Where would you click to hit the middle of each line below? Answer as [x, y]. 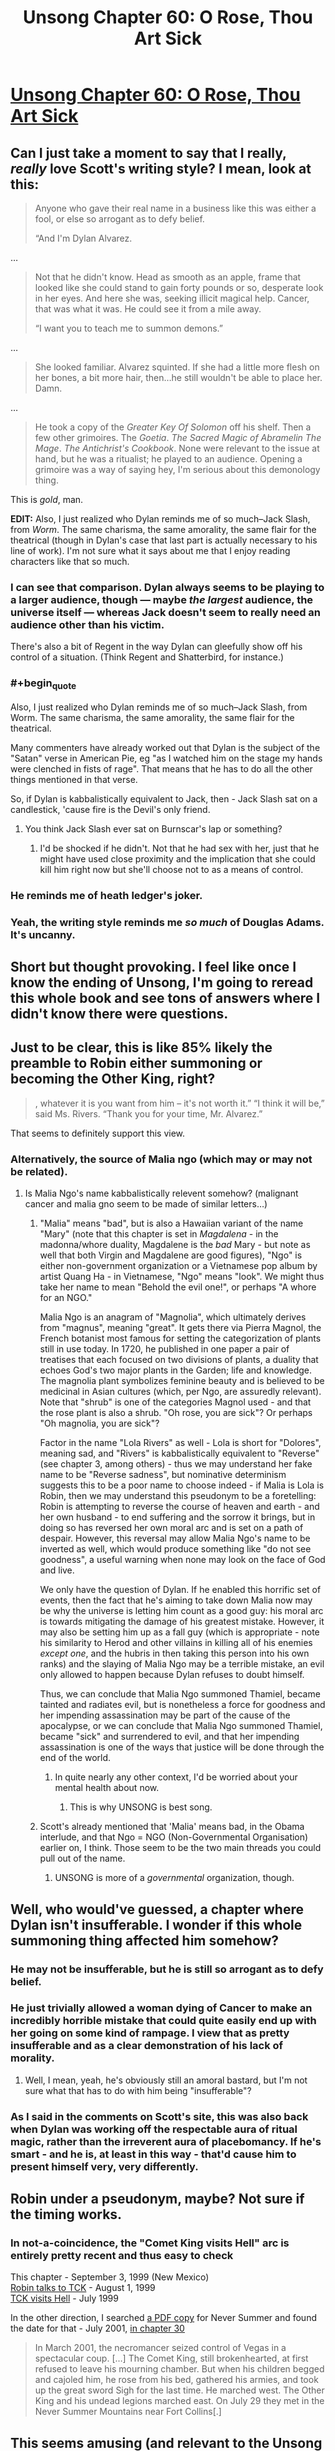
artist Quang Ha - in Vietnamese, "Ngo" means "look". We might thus [182, 1277]
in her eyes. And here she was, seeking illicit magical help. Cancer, [172, 298]
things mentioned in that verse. [74, 779]
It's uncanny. [43, 934]
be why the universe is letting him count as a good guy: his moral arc [181, 1611]
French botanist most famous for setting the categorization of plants [180, 1338]
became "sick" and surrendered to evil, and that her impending [169, 1737]
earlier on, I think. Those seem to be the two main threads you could [180, 1848]
